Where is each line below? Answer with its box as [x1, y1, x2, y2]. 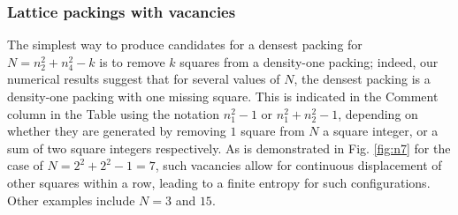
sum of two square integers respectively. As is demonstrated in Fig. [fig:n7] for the [7, 138, 451, 157]
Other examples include [7, 190, 135, 209]
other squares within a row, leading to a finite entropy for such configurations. [7, 173, 431, 191]
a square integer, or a [323, 122, 439, 140]
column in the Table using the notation [7, 104, 220, 122]
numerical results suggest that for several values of [7, 70, 280, 88]
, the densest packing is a [294, 70, 431, 88]
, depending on [338, 104, 418, 122]
